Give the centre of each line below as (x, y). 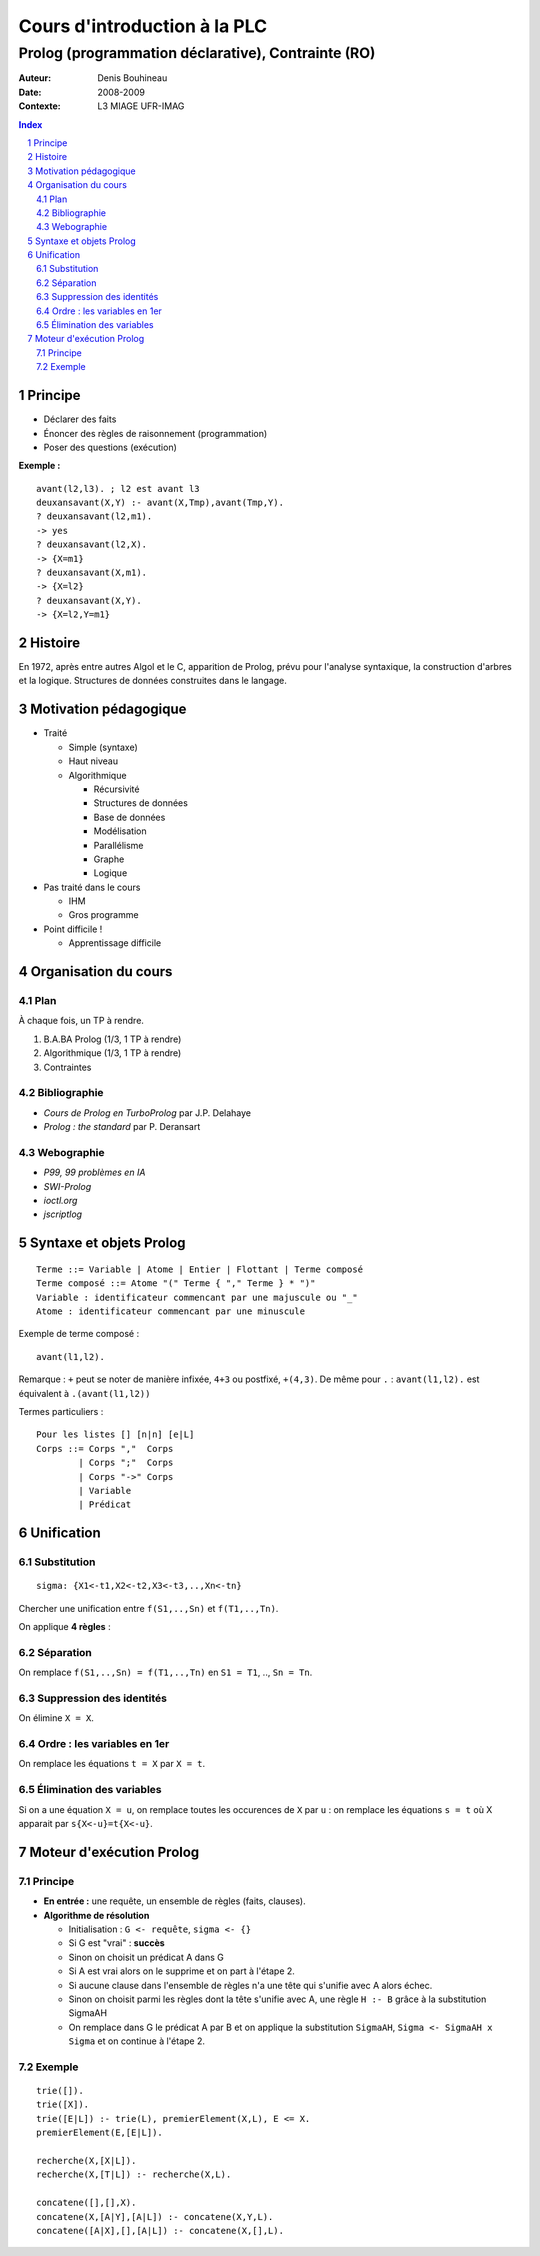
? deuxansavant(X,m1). (92, 573)
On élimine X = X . (56, 1718)
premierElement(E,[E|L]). (100, 2133)
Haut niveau (93, 761)
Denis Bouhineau (132, 78)
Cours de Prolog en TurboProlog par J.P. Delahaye (147, 1112)
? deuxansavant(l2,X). (92, 544)
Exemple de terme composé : (79, 1334)
